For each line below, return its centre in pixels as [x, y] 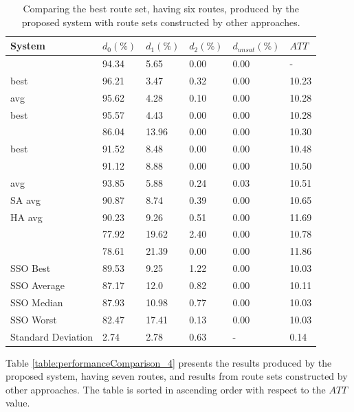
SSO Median [37, 302]
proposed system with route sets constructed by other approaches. [161, 22]
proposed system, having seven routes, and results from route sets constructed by [177, 376]
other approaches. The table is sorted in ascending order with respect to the [166, 389]
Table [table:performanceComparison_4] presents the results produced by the [169, 362]
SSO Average [37, 285]
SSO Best [31, 268]
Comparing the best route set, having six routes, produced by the [161, 8]
